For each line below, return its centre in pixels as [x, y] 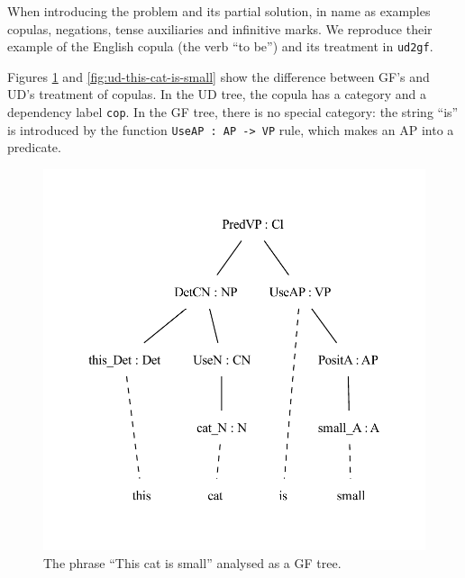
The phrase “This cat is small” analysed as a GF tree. [192, 562]
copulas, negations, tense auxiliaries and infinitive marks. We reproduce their [220, 28]
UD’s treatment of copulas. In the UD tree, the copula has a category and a [217, 94]
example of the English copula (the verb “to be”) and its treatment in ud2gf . [220, 46]
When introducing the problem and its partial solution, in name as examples [219, 11]
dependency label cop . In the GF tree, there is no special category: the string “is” [233, 112]
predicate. [34, 147]
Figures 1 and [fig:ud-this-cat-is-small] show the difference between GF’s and [219, 76]
